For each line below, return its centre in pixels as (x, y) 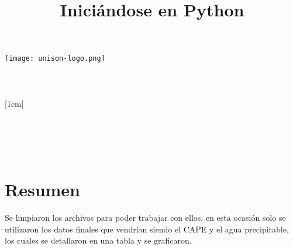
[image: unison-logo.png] (55, 59)
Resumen (42, 189)
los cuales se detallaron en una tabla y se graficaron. (98, 240)
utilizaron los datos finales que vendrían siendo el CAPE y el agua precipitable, (147, 229)
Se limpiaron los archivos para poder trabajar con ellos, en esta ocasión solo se (145, 217)
